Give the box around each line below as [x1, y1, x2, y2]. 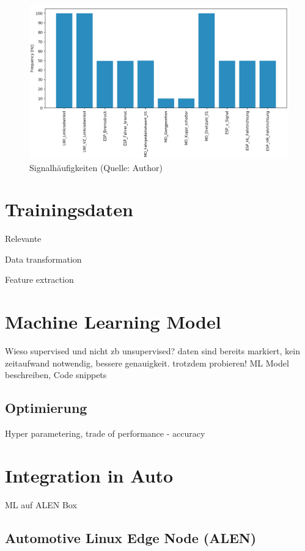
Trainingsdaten [5, 197, 133, 222]
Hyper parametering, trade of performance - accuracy [5, 427, 205, 440]
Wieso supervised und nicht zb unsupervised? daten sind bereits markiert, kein [5, 345, 300, 357]
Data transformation [5, 252, 82, 265]
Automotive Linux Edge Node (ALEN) [5, 528, 257, 547]
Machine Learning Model [5, 309, 221, 334]
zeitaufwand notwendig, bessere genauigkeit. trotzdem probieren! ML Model [5, 356, 289, 369]
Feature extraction [5, 273, 74, 286]
